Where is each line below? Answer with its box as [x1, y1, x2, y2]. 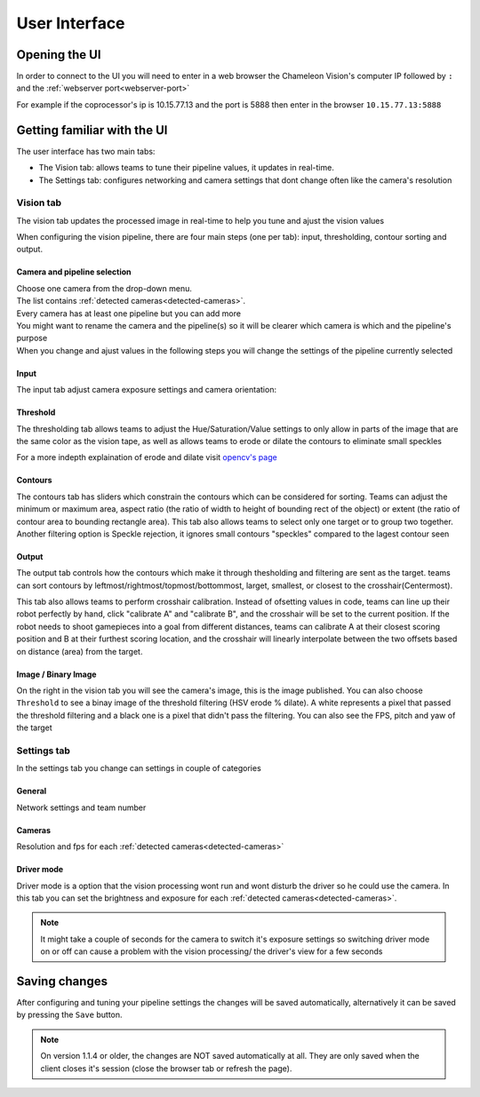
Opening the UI [16, 47, 101, 62]
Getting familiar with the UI [16, 123, 168, 138]
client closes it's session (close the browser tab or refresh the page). [40, 1062, 292, 1074]
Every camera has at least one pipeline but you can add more [16, 307, 242, 319]
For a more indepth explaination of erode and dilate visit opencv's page [16, 452, 277, 463]
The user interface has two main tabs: [16, 146, 156, 156]
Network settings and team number [16, 802, 147, 813]
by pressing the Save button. [16, 1009, 124, 1021]
